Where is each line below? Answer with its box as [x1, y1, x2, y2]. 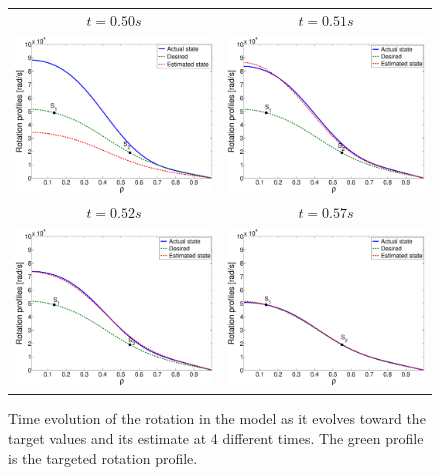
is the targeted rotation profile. [8, 447, 198, 468]
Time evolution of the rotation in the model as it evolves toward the [8, 408, 426, 429]
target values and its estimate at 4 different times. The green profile [8, 427, 424, 448]
